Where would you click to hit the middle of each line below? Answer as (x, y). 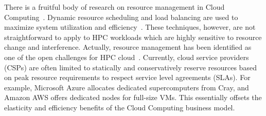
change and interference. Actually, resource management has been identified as (128, 47)
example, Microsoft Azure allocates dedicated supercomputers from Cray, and (127, 87)
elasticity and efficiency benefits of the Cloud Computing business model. (120, 107)
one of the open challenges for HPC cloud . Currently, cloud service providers (127, 57)
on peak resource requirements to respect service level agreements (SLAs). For (127, 77)
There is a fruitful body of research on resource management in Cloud (114, 7)
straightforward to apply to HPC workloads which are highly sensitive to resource (133, 37)
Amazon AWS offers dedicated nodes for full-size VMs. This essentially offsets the (133, 97)
